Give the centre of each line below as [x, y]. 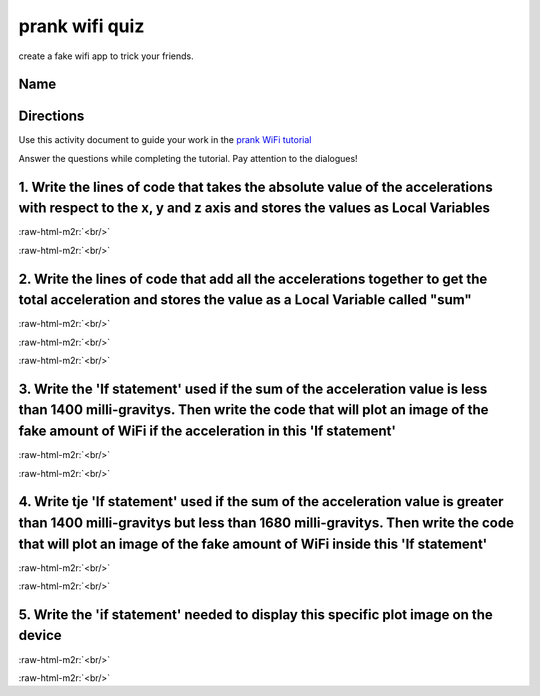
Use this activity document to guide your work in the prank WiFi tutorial [165, 140]
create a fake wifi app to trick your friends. [106, 56]
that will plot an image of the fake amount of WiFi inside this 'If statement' [253, 543]
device [40, 635]
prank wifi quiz [81, 26]
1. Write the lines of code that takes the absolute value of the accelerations [256, 186]
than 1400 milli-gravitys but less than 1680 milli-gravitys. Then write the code [266, 522]
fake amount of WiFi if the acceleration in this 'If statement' [207, 431]
